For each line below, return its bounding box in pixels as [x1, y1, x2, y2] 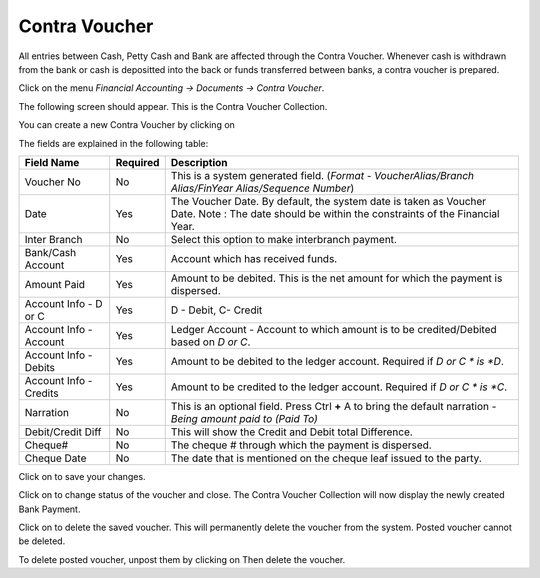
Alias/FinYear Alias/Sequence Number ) [170, 181, 355, 195]
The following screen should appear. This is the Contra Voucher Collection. [18, 100, 328, 112]
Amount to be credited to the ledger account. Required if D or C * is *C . [170, 380, 508, 394]
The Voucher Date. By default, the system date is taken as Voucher [170, 194, 487, 208]
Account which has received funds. [170, 251, 338, 265]
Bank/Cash [24, 245, 77, 259]
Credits [24, 386, 59, 400]
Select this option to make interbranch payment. [170, 232, 397, 246]
